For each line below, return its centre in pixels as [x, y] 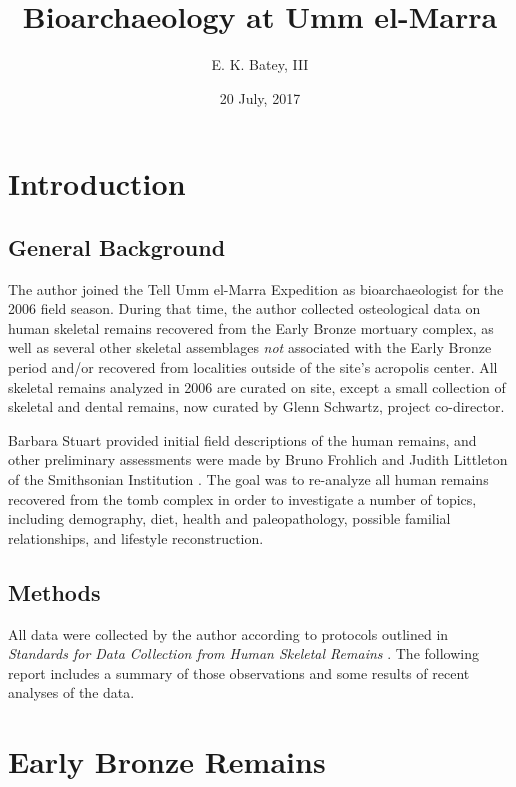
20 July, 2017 [260, 97]
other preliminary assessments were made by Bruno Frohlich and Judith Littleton [258, 459]
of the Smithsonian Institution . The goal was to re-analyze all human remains [248, 479]
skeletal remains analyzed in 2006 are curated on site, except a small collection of [257, 386]
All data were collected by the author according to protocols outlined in [228, 633]
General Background [117, 246]
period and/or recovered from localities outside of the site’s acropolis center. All [253, 367]
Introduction [97, 183]
